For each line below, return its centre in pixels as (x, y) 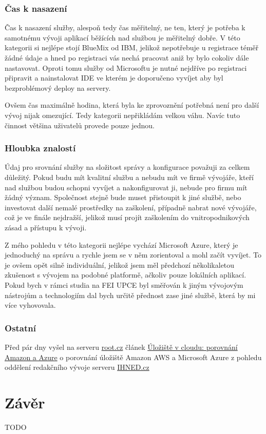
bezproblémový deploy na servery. (58, 87)
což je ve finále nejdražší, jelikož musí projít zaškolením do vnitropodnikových (127, 217)
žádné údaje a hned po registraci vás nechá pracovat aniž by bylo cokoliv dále (127, 57)
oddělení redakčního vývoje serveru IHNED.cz (77, 367)
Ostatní (21, 328)
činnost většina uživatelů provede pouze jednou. (80, 125)
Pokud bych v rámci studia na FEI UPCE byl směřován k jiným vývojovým (124, 284)
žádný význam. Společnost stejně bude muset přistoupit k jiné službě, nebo (123, 197)
